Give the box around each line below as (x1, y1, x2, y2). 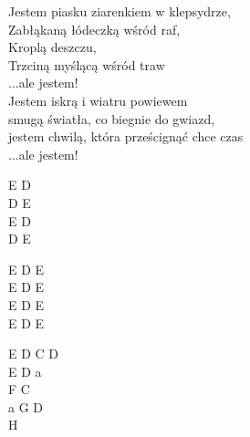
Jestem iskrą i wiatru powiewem (8, 90, 188, 109)
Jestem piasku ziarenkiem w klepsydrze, (8, 2, 231, 20)
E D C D (8, 344, 59, 363)
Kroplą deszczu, (8, 37, 97, 57)
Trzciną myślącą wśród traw (8, 55, 165, 74)
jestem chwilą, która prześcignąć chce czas (8, 127, 244, 146)
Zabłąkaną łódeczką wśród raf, (8, 19, 181, 38)
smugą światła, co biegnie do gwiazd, (8, 109, 215, 128)
